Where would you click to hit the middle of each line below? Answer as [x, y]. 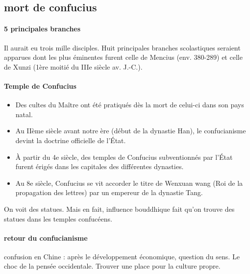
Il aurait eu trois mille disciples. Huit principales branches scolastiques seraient [122, 47]
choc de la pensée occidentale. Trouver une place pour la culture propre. [112, 266]
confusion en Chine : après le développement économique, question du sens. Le [122, 256]
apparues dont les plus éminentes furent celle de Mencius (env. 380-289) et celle [123, 57]
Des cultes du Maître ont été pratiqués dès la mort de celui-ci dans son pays [130, 105]
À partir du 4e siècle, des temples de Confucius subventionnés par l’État [124, 157]
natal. [24, 114]
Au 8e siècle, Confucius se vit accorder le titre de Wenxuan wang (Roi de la [129, 183]
